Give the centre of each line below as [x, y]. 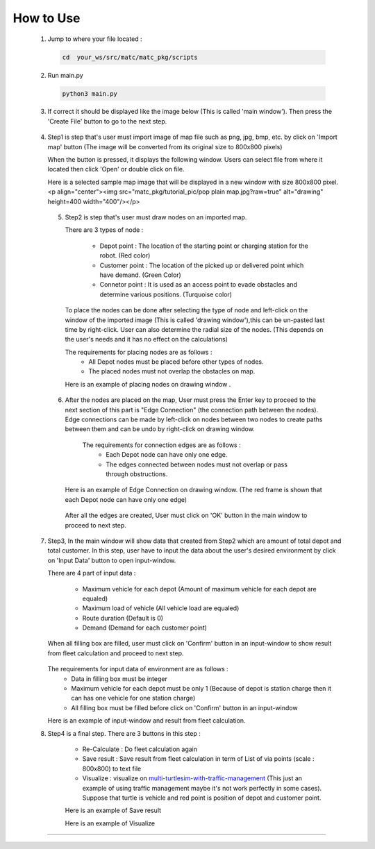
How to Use [47, 18]
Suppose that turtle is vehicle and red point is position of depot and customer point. [202, 798]
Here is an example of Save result [113, 810]
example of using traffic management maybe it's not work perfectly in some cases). [202, 788]
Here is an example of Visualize [110, 823]
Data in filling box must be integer [119, 679]
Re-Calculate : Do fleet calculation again [140, 749]
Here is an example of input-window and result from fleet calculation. [147, 721]
